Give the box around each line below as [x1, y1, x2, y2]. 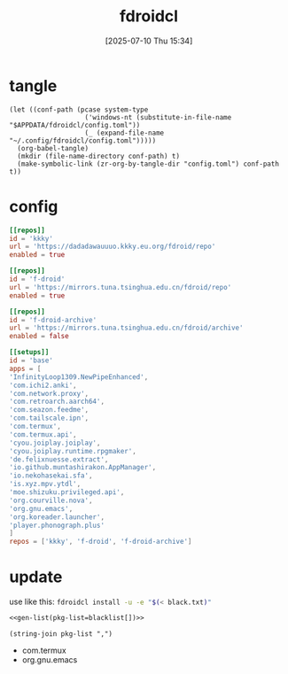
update [9, 567, 63, 587]
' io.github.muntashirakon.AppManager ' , [9, 463, 157, 472]
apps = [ [9, 364, 42, 373]
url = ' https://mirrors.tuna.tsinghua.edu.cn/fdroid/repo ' [9, 283, 232, 291]
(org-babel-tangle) [17, 143, 90, 152]
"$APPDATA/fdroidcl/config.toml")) [9, 120, 141, 129]
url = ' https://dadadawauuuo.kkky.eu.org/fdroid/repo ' [9, 242, 216, 252]
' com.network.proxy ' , [9, 389, 90, 398]
